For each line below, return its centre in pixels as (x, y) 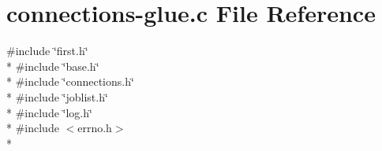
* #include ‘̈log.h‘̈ (49, 112)
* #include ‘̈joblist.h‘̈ (57, 96)
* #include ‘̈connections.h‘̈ (70, 81)
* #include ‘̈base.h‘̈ (53, 66)
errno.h (95, 128)
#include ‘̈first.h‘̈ (47, 51)
